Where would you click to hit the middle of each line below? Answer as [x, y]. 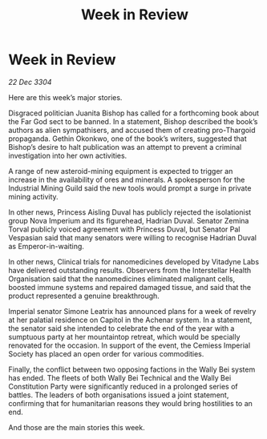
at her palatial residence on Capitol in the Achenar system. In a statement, [130, 320]
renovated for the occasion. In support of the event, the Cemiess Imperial [129, 345]
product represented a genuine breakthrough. [84, 296]
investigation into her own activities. [68, 155]
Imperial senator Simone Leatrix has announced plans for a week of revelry [132, 311]
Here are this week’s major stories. [65, 97]
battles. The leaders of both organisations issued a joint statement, [119, 395]
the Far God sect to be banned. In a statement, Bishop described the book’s [133, 121]
